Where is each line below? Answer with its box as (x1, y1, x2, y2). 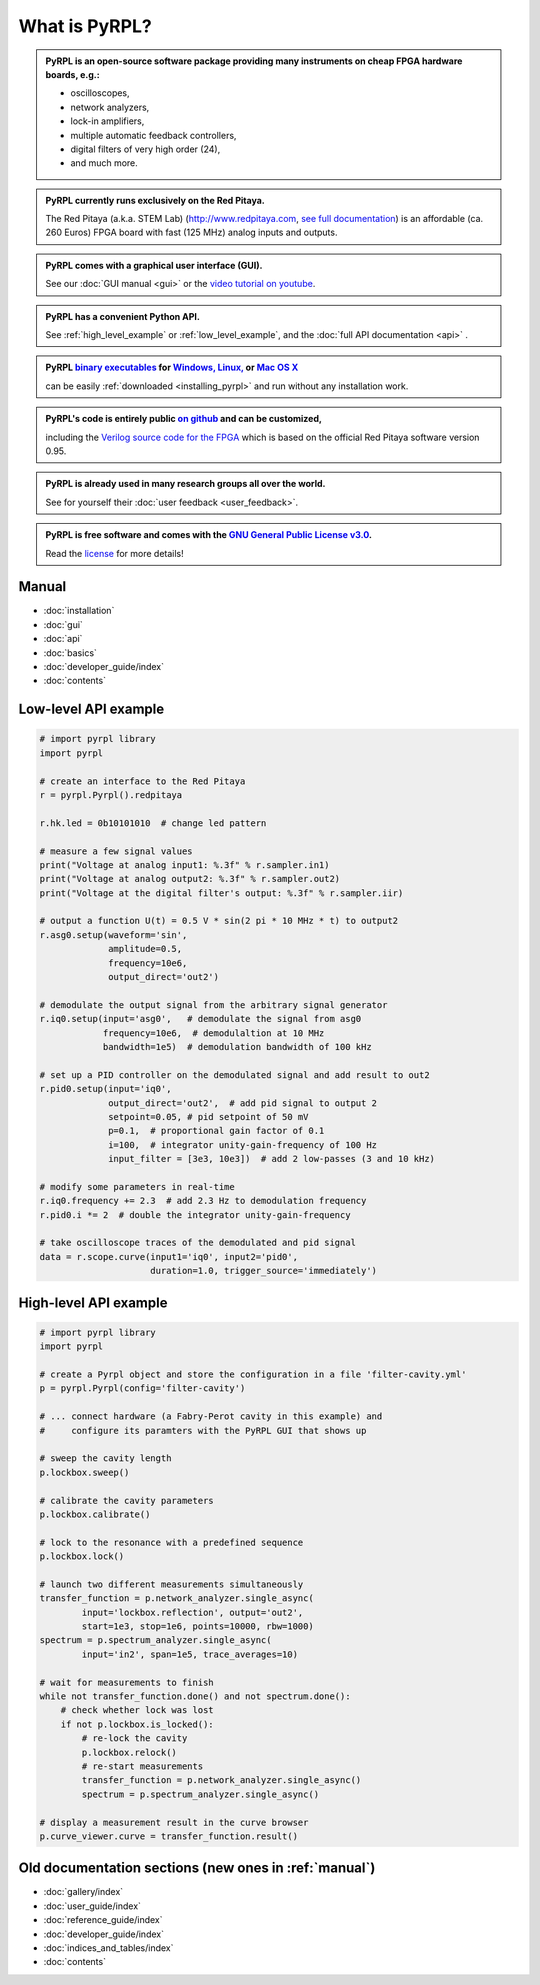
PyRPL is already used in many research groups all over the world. (45, 478, 326, 490)
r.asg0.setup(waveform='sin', (39, 929, 188, 940)
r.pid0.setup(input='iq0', (39, 1083, 172, 1095)
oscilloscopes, (70, 87, 130, 99)
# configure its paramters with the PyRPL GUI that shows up (39, 1425, 367, 1436)
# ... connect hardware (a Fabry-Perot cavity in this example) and (39, 1411, 383, 1422)
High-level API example (18, 1294, 168, 1311)
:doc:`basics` (43, 646, 97, 659)
